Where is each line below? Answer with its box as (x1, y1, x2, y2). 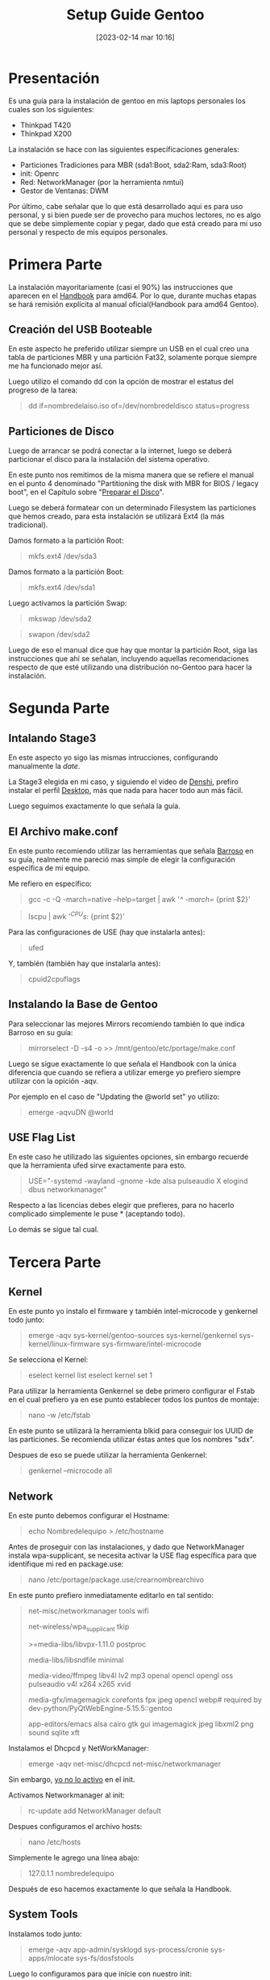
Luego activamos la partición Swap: (8, 598, 127, 608)
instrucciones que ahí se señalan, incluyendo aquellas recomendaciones (8, 654, 250, 664)
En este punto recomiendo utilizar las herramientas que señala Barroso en (8, 846, 254, 856)
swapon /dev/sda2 (27, 630, 90, 640)
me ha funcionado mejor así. (8, 361, 103, 371)
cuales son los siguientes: (8, 104, 94, 114)
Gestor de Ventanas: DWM (19, 186, 109, 195)
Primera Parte (8, 255, 103, 274)
